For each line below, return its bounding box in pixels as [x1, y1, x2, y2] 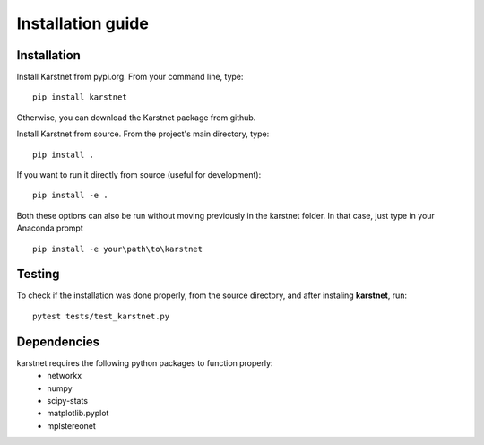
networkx [47, 371, 82, 381]
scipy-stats [47, 395, 89, 406]
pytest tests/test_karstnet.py [32, 310, 170, 321]
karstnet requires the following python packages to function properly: [16, 357, 273, 368]
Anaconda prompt [16, 222, 84, 233]
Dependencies [16, 334, 100, 349]
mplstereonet [47, 420, 96, 431]
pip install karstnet [32, 92, 127, 102]
